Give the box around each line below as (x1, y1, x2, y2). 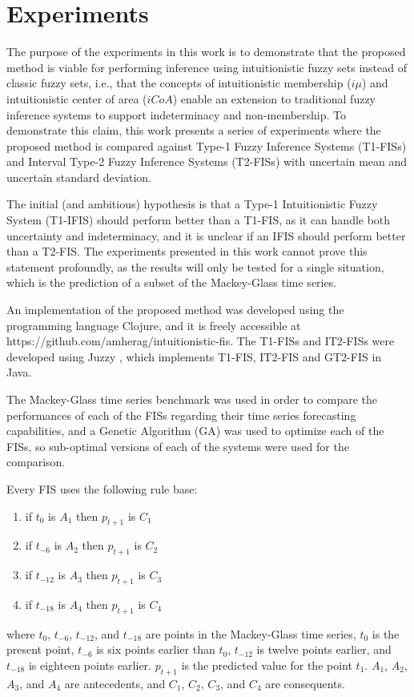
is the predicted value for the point (181, 656, 352, 673)
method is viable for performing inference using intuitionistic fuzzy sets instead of (6, 58, 407, 75)
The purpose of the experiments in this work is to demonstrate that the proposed (6, 43, 406, 60)
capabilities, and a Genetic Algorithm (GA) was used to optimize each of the (6, 422, 384, 439)
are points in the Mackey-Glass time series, (145, 625, 356, 642)
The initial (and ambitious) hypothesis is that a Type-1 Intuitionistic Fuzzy (6, 195, 378, 212)
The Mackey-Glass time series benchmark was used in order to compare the (6, 391, 378, 407)
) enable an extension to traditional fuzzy (172, 90, 376, 107)
